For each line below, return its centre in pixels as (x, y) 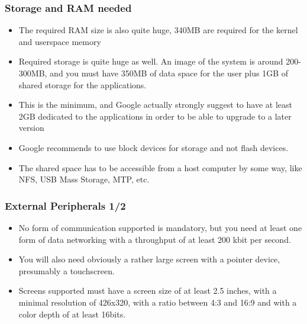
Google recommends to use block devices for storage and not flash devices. (153, 147)
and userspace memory (60, 41)
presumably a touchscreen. (67, 270)
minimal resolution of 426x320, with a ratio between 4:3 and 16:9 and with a (158, 302)
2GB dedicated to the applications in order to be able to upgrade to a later (155, 116)
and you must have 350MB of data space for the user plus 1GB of (169, 73)
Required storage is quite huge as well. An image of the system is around (151, 61)
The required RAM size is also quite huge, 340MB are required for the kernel (158, 30)
